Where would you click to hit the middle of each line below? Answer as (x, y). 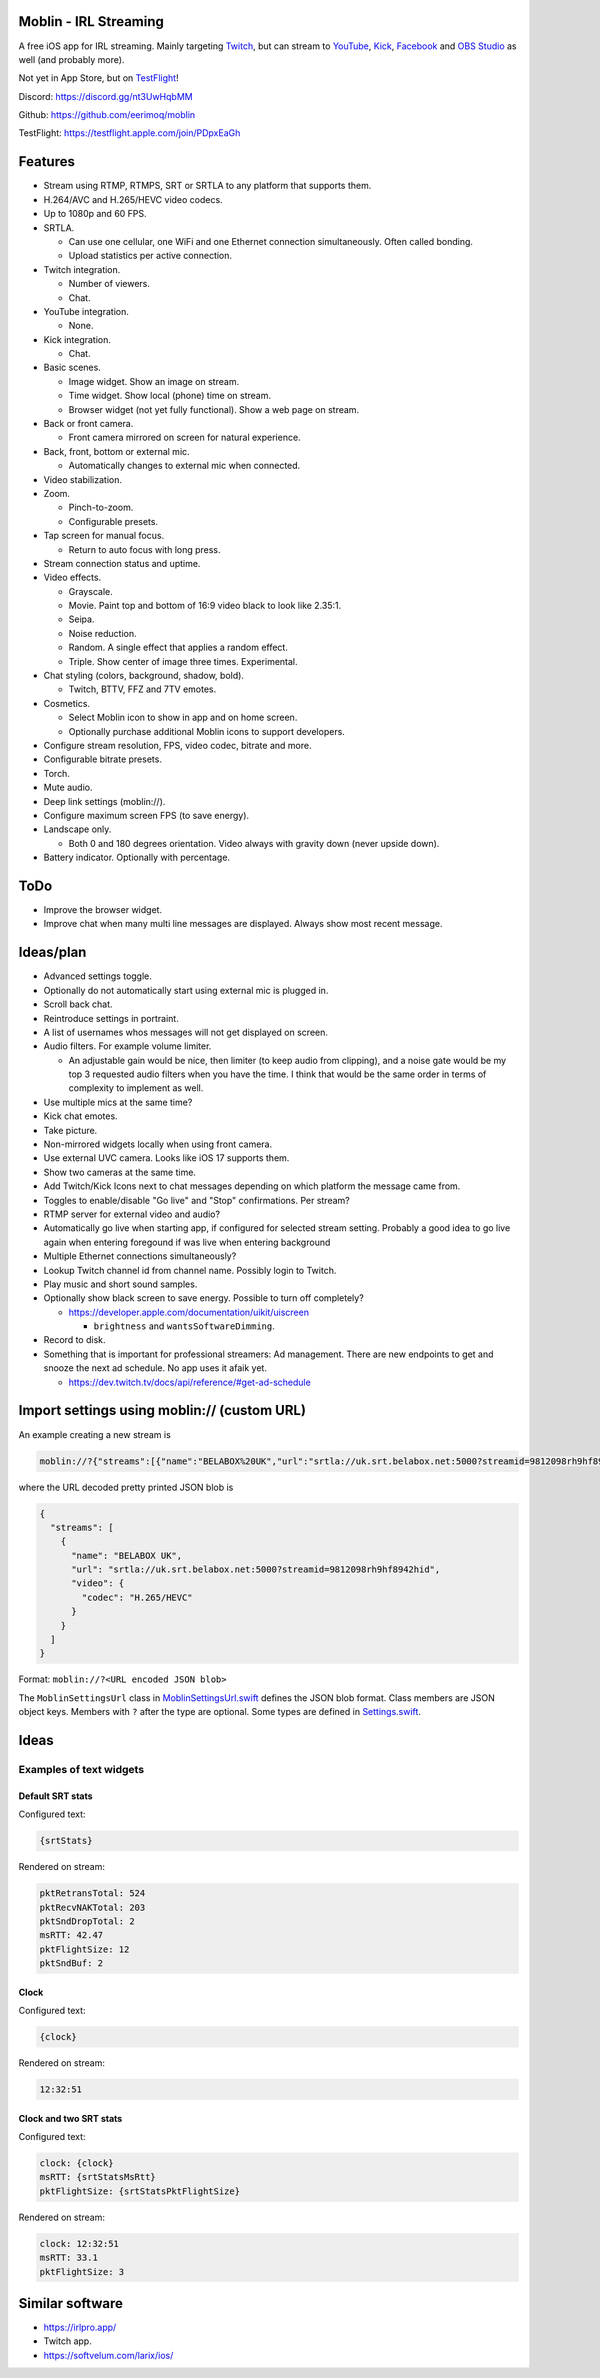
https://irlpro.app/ (80, 2327)
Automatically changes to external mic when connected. (184, 466)
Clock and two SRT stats (70, 2118)
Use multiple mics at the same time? (118, 1102)
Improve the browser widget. (103, 910)
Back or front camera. (88, 424)
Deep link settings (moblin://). (104, 801)
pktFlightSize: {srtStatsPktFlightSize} (139, 2191)
